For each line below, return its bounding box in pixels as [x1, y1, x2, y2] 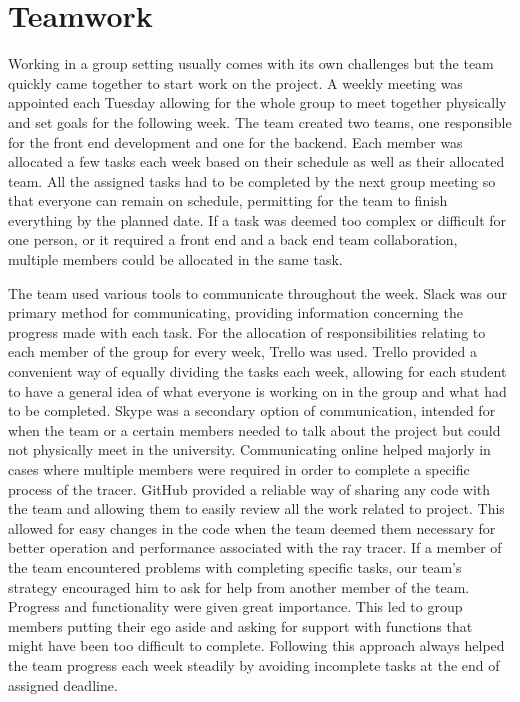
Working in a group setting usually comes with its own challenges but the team [8, 53, 494, 74]
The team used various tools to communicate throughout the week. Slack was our [8, 282, 507, 303]
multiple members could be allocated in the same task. [8, 249, 343, 270]
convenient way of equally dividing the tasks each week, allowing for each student [8, 361, 507, 382]
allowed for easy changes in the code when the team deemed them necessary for [8, 517, 496, 538]
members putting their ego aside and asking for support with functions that [8, 615, 473, 636]
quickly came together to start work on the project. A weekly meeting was [8, 72, 463, 93]
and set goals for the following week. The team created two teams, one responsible [8, 111, 512, 132]
